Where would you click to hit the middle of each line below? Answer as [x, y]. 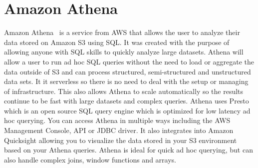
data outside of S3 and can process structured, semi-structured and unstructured [128, 71]
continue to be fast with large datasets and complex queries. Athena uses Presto [127, 101]
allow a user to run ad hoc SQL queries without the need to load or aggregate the [129, 61]
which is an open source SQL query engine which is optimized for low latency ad [127, 110]
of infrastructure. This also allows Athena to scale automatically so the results [124, 91]
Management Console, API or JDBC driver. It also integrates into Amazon [119, 130]
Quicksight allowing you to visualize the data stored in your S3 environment [121, 140]
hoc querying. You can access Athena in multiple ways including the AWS [117, 120]
